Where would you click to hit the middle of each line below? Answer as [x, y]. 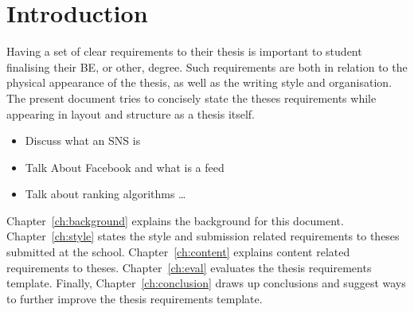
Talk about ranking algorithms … [105, 194]
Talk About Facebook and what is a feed [125, 167]
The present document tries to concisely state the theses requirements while [191, 97]
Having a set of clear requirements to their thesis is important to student [184, 51]
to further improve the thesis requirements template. [135, 298]
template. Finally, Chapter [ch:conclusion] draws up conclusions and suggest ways [206, 283]
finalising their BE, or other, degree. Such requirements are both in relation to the [207, 66]
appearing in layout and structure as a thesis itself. [131, 113]
